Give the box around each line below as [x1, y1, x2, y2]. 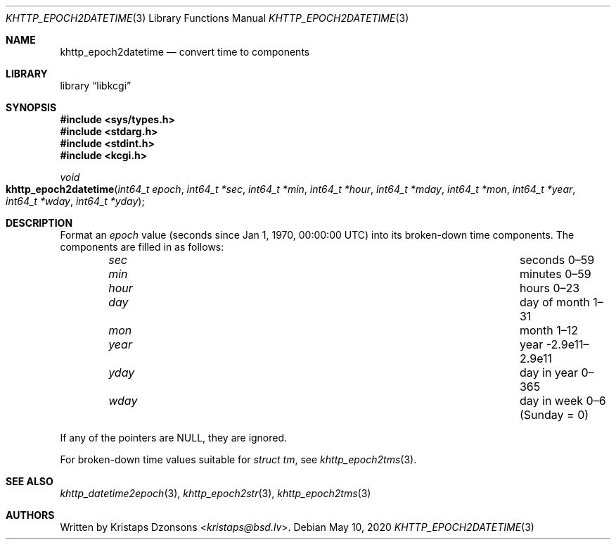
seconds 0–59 [519, 253, 595, 267]
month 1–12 [519, 323, 579, 337]
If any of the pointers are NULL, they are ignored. [60, 432, 288, 444]
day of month [519, 295, 590, 309]
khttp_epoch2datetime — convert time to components [60, 46, 310, 58]
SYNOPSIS [6, 101, 57, 113]
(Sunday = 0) [519, 408, 589, 422]
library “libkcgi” [60, 80, 131, 92]
